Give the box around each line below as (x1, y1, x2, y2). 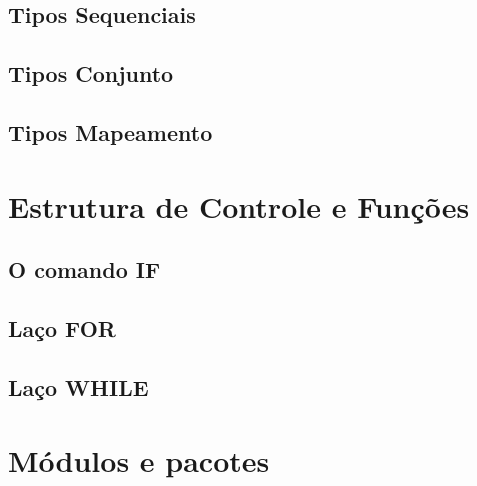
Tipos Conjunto (8, 58, 174, 89)
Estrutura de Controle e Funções (8, 185, 470, 226)
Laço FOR (8, 312, 116, 343)
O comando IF (8, 254, 161, 285)
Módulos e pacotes (8, 440, 270, 481)
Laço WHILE (8, 371, 149, 402)
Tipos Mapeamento (8, 116, 213, 147)
